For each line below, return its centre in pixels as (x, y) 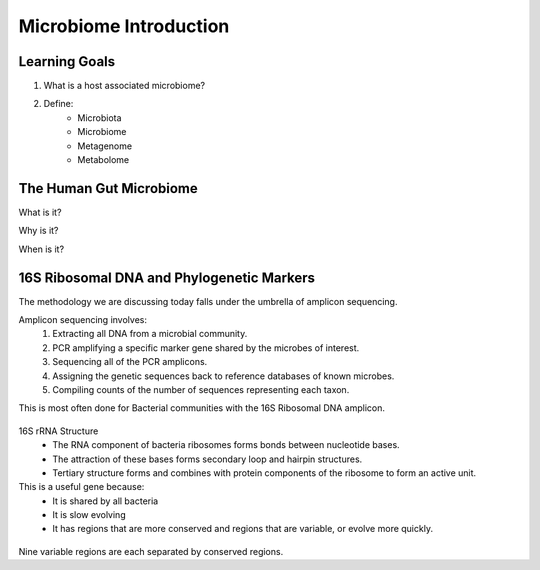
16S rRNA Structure (58, 431)
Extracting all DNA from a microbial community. (150, 334)
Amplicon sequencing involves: (82, 319)
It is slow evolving (89, 515)
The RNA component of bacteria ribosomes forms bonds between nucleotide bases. (226, 445)
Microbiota (99, 117)
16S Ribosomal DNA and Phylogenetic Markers (166, 277)
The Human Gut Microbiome (108, 188)
